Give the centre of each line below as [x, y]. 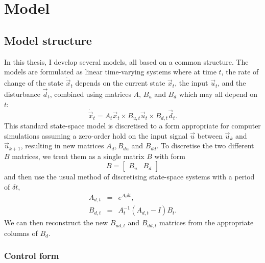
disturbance [22, 94]
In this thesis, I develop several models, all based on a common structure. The [126, 61]
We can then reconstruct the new [56, 222]
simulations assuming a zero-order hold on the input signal [96, 135]
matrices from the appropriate [207, 222]
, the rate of [240, 72]
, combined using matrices [90, 94]
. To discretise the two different [205, 146]
